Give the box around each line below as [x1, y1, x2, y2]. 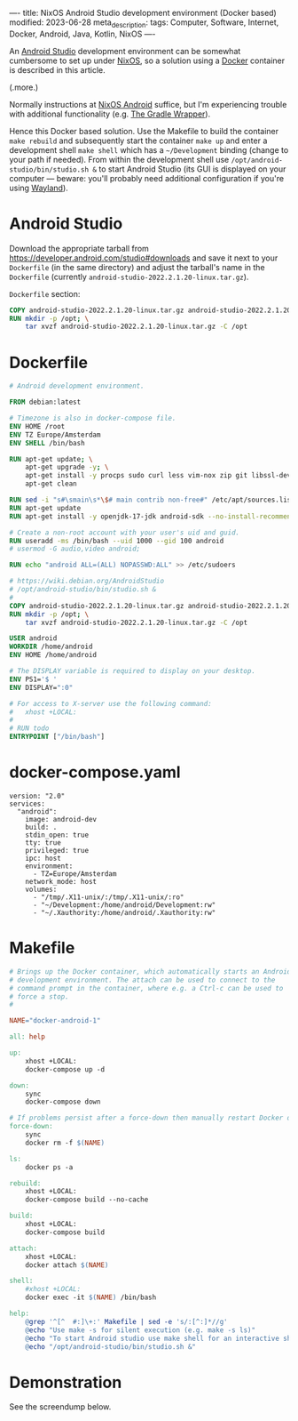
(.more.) [9, 82, 39, 92]
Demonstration [9, 1372, 122, 1393]
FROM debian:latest [9, 397, 82, 407]
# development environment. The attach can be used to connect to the [9, 975, 276, 984]
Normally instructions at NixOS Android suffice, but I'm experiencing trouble [9, 99, 287, 109]
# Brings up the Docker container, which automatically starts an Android [9, 967, 292, 976]
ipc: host [25, 854, 62, 863]
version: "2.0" [9, 791, 66, 800]
